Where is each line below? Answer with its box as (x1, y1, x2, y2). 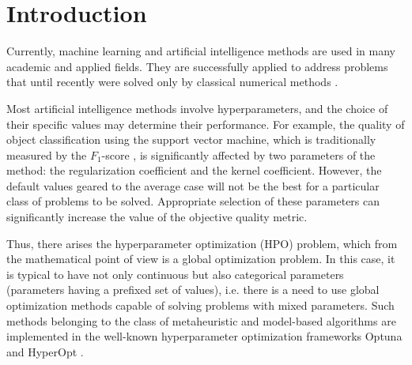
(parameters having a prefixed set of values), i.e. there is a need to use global (6, 281, 380, 298)
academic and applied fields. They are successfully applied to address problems (6, 58, 388, 74)
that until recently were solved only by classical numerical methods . (6, 73, 338, 90)
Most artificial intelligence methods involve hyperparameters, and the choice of (6, 100, 388, 116)
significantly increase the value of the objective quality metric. (6, 209, 308, 225)
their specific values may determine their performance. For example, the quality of (6, 115, 405, 132)
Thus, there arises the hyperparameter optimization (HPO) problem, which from (6, 235, 398, 251)
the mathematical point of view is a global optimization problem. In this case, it (6, 250, 395, 267)
